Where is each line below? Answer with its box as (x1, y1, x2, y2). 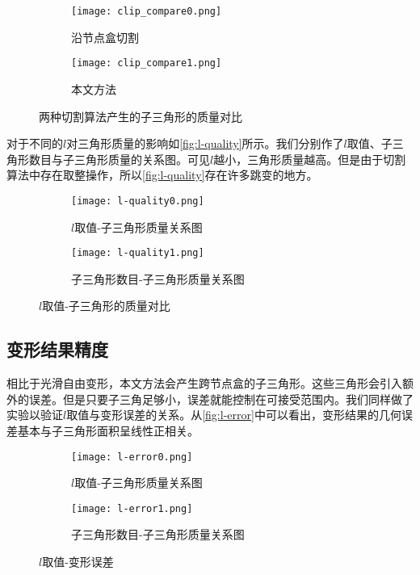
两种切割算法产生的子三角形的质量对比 (39, 107, 242, 124)
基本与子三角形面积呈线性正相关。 (17, 422, 199, 439)
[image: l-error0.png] (71, 451, 193, 463)
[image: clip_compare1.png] (71, 57, 222, 69)
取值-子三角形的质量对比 (42, 297, 170, 314)
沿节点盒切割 (71, 28, 139, 45)
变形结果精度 (6, 337, 108, 362)
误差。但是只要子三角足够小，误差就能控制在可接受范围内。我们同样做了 (28, 390, 414, 407)
